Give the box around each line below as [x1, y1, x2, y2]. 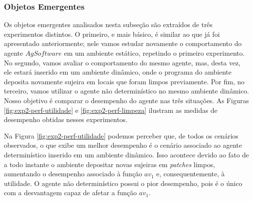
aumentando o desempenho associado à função [4, 169, 143, 179]
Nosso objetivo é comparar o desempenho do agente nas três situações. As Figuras [4, 95, 249, 105]
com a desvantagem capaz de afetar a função [4, 187, 137, 198]
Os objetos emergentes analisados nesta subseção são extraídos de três [4, 19, 213, 30]
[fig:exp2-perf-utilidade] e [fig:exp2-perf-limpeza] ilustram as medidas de [4, 105, 217, 115]
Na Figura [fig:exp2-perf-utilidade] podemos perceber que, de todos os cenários [4, 130, 238, 140]
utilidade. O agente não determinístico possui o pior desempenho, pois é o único [4, 178, 242, 188]
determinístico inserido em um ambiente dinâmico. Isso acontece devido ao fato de [4, 149, 249, 159]
